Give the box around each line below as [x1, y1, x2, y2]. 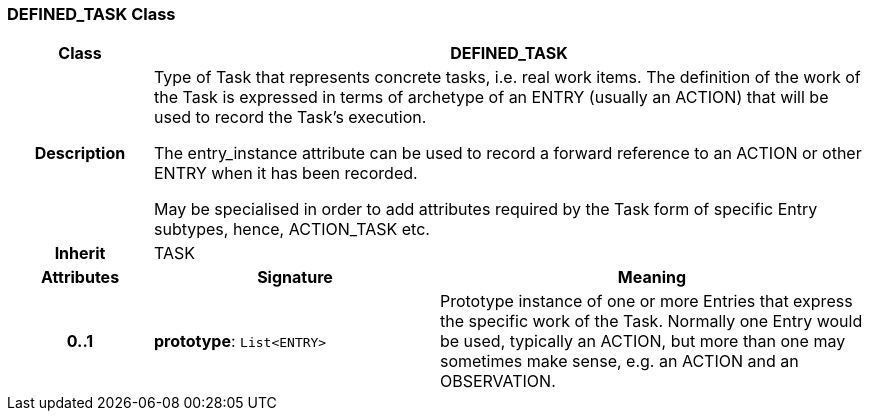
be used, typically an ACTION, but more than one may [439, 331, 846, 352]
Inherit [54, 243, 106, 264]
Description [34, 143, 126, 164]
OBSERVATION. [439, 371, 556, 392]
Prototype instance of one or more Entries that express [439, 291, 853, 312]
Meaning [617, 267, 687, 288]
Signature [257, 267, 333, 288]
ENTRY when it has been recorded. [153, 163, 418, 184]
